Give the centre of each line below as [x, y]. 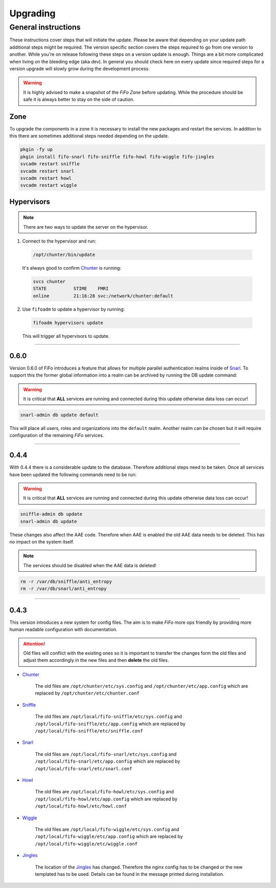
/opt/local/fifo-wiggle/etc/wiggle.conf [86, 844]
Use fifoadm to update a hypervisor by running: [74, 309]
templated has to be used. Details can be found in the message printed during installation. [130, 874]
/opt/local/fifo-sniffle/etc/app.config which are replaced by [110, 724]
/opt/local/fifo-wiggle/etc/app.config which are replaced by [109, 836]
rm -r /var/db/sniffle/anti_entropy [66, 581]
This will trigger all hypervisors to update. [66, 336]
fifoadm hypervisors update [68, 323]
